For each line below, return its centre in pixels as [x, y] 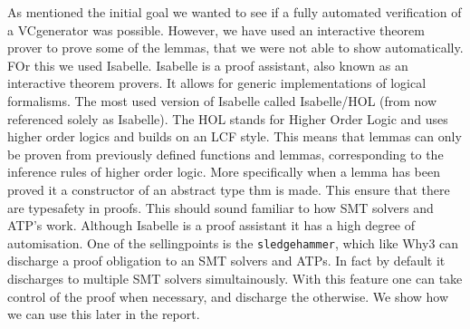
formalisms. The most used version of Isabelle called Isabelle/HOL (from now [222, 100]
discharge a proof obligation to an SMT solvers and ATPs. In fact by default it [226, 261]
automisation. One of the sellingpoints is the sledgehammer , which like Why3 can [233, 242]
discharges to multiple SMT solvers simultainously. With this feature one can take [235, 278]
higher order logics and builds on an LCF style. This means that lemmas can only [235, 136]
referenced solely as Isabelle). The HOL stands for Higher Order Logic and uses [228, 118]
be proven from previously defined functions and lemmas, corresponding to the [225, 154]
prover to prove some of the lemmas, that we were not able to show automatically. [235, 48]
